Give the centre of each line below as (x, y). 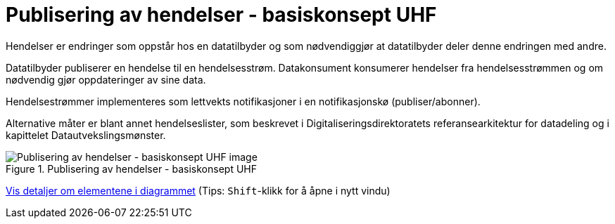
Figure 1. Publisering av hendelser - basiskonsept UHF (131, 169)
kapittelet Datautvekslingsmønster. (86, 135)
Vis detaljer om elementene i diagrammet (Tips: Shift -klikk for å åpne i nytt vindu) (198, 190)
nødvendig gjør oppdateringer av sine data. (106, 79)
